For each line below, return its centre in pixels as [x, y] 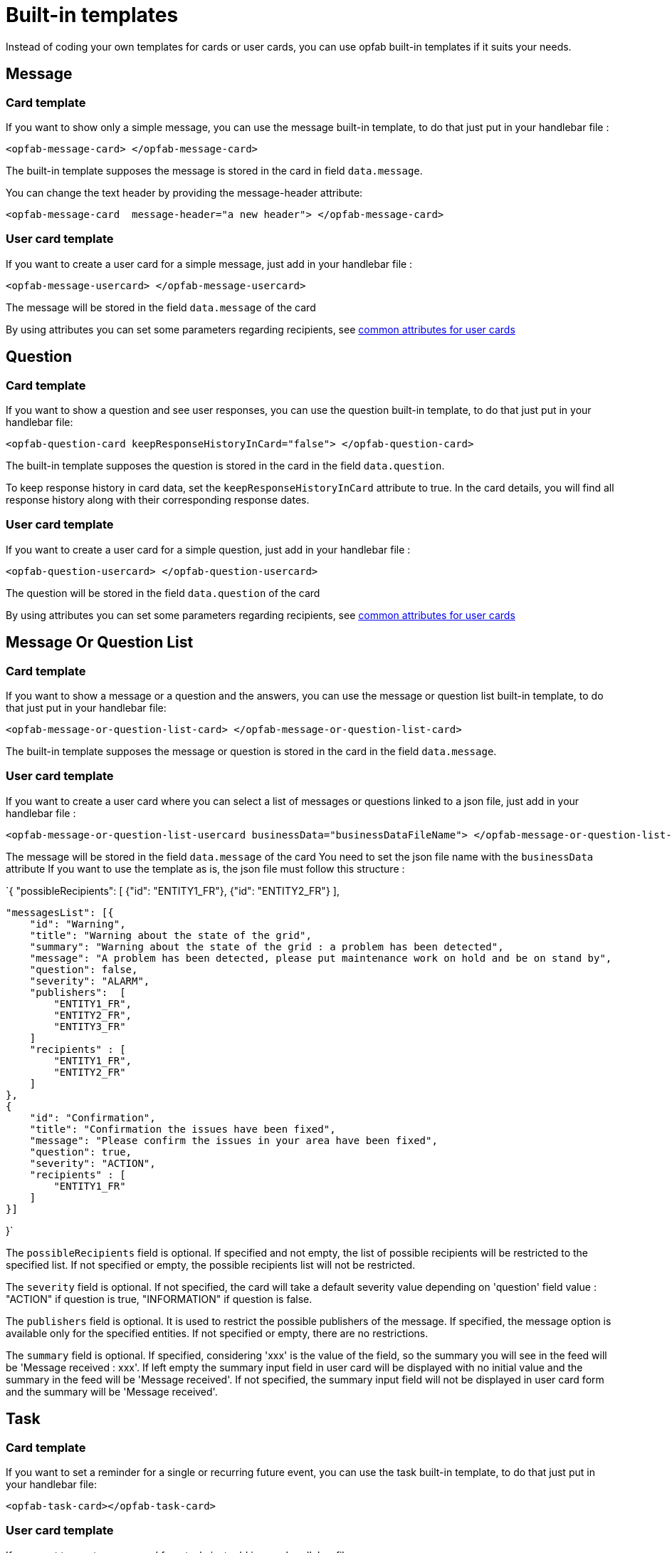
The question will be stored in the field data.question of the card [163, 593]
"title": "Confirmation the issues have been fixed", [183, 1129]
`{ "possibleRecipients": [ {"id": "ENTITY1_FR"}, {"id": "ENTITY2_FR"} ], [173, 890]
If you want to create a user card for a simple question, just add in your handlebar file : [208, 549]
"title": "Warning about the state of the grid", [170, 935]
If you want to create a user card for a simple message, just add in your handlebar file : [209, 264]
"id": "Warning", [78, 924]
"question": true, [81, 1152]
